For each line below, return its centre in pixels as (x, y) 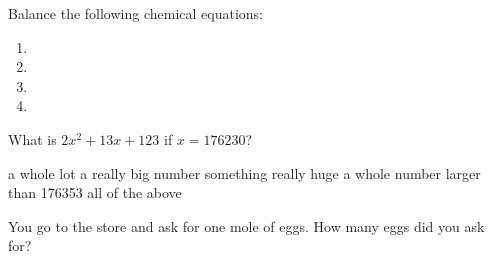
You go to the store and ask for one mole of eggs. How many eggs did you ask (246, 225)
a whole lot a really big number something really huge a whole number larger (244, 172)
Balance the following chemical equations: (135, 13)
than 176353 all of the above (95, 192)
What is (32, 138)
